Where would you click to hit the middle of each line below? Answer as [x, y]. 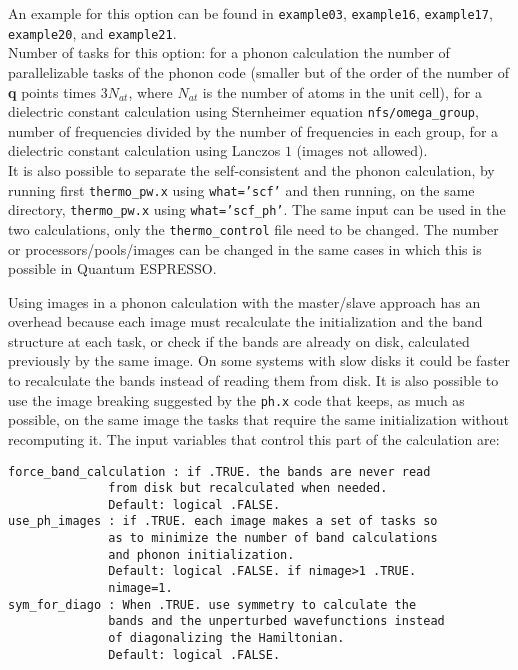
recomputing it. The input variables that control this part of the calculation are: [254, 438]
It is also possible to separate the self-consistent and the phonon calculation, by [251, 169]
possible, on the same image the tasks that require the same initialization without [259, 419]
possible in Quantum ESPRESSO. [112, 268]
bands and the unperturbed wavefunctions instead [276, 621]
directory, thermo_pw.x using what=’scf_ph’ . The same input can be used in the [257, 209]
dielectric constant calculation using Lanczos [144, 150]
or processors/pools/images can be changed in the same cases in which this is [245, 248]
